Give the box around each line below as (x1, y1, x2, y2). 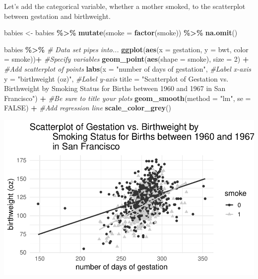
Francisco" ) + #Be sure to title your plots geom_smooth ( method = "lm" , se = (4, 93, 251, 103)
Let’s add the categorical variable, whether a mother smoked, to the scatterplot (4, 1, 246, 11)
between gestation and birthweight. (4, 10, 111, 21)
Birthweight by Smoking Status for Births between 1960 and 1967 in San (4, 83, 226, 93)
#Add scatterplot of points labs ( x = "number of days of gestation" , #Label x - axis (4, 63, 252, 74)
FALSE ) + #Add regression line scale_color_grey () (4, 102, 171, 113)
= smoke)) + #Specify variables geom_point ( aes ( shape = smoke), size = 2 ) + (4, 54, 249, 64)
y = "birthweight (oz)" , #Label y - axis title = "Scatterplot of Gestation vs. (4, 73, 229, 84)
